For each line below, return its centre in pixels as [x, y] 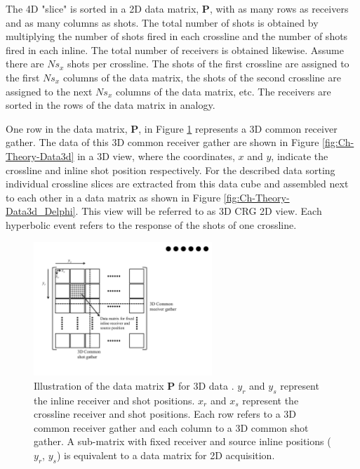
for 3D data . [206, 385]
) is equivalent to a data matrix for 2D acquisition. [166, 455]
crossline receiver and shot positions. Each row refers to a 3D [165, 414]
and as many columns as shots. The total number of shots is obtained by [162, 22]
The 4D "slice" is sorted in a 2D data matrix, [102, 8]
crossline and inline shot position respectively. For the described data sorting [171, 170]
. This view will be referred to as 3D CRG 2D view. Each [199, 211]
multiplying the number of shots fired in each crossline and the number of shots [177, 36]
